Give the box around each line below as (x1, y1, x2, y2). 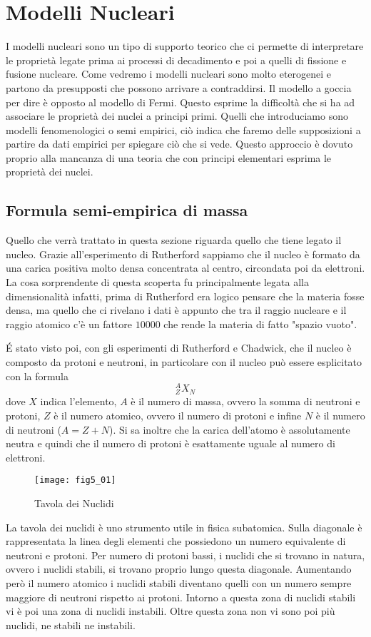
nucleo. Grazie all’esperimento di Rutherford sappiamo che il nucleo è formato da (6, 246, 360, 261)
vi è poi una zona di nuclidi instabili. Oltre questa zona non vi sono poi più (6, 603, 335, 618)
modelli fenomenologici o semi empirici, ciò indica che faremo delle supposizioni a (6, 122, 361, 137)
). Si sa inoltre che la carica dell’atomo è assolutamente (108, 422, 350, 437)
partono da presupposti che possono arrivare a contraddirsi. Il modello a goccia (6, 80, 352, 95)
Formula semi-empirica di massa (6, 199, 248, 221)
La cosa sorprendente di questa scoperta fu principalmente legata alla (6, 275, 309, 290)
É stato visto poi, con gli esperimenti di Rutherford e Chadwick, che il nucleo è (6, 340, 352, 355)
